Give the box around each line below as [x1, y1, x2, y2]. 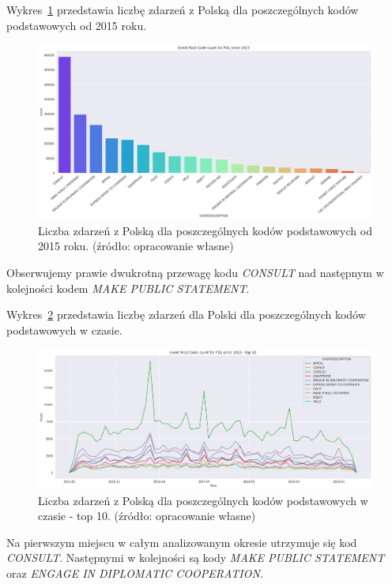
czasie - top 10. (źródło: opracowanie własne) [38, 507, 256, 524]
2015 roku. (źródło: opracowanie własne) [38, 238, 234, 254]
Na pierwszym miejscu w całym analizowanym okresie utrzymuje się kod [6, 533, 357, 550]
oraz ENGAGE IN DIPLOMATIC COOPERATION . [6, 565, 263, 582]
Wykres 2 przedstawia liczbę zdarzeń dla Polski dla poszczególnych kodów [6, 306, 366, 323]
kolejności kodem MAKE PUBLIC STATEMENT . [6, 279, 250, 296]
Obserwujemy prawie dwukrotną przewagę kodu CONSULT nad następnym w [6, 264, 384, 280]
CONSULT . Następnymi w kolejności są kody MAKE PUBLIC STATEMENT [6, 549, 385, 566]
